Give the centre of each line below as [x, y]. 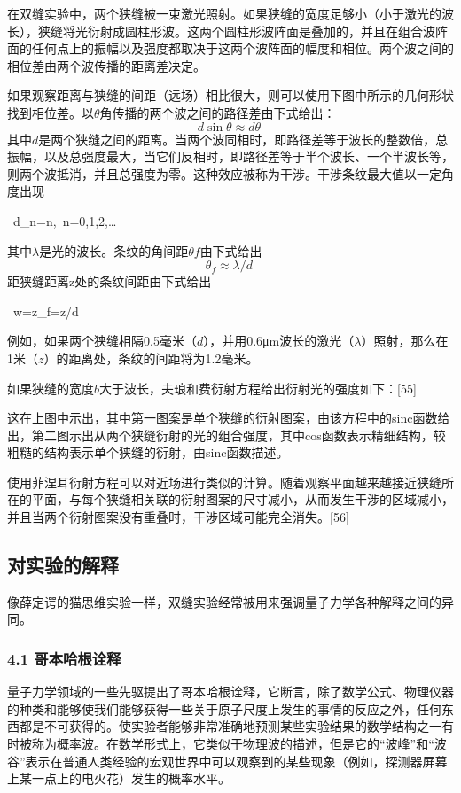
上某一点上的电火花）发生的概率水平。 [119, 778]
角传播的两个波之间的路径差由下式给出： [218, 112]
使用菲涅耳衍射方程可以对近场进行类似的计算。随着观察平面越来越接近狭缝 [224, 482]
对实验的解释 [63, 565]
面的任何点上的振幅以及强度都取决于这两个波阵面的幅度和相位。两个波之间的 [230, 48]
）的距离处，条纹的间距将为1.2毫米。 [151, 358]
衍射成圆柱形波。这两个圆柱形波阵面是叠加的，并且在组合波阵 [267, 31]
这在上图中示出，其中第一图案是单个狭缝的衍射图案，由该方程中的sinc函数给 [229, 418]
